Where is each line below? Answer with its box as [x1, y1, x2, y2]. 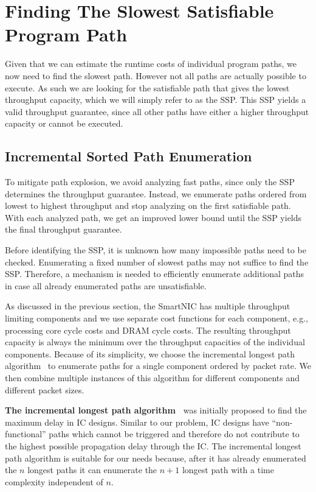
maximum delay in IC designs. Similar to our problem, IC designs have [5, 415, 269, 428]
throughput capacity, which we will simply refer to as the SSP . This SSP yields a [5, 93, 306, 106]
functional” [5, 427, 46, 440]
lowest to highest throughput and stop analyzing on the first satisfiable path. [5, 199, 291, 212]
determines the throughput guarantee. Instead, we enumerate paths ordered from [5, 187, 307, 200]
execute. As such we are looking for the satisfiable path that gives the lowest [5, 81, 290, 94]
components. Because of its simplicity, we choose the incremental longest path [5, 347, 295, 360]
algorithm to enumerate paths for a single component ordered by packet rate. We [5, 359, 311, 372]
